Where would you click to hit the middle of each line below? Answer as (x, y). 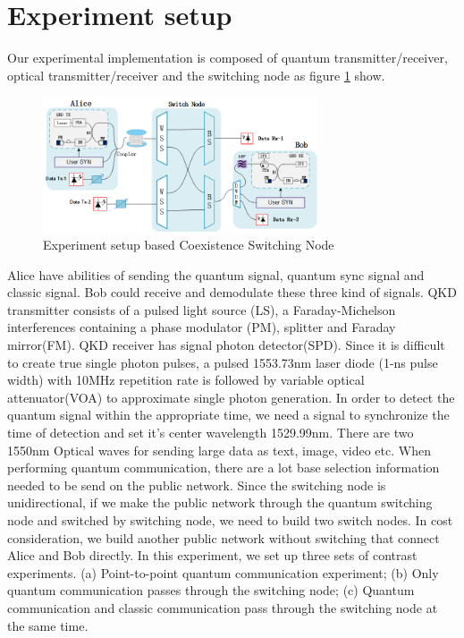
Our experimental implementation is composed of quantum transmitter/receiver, (228, 58)
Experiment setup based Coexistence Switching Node (189, 245)
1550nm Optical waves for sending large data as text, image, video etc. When (219, 450)
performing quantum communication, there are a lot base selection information (224, 468)
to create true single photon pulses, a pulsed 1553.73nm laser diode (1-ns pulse (223, 362)
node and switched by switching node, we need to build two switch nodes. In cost (230, 519)
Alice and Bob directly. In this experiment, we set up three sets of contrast (212, 555)
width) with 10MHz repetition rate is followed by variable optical (186, 380)
